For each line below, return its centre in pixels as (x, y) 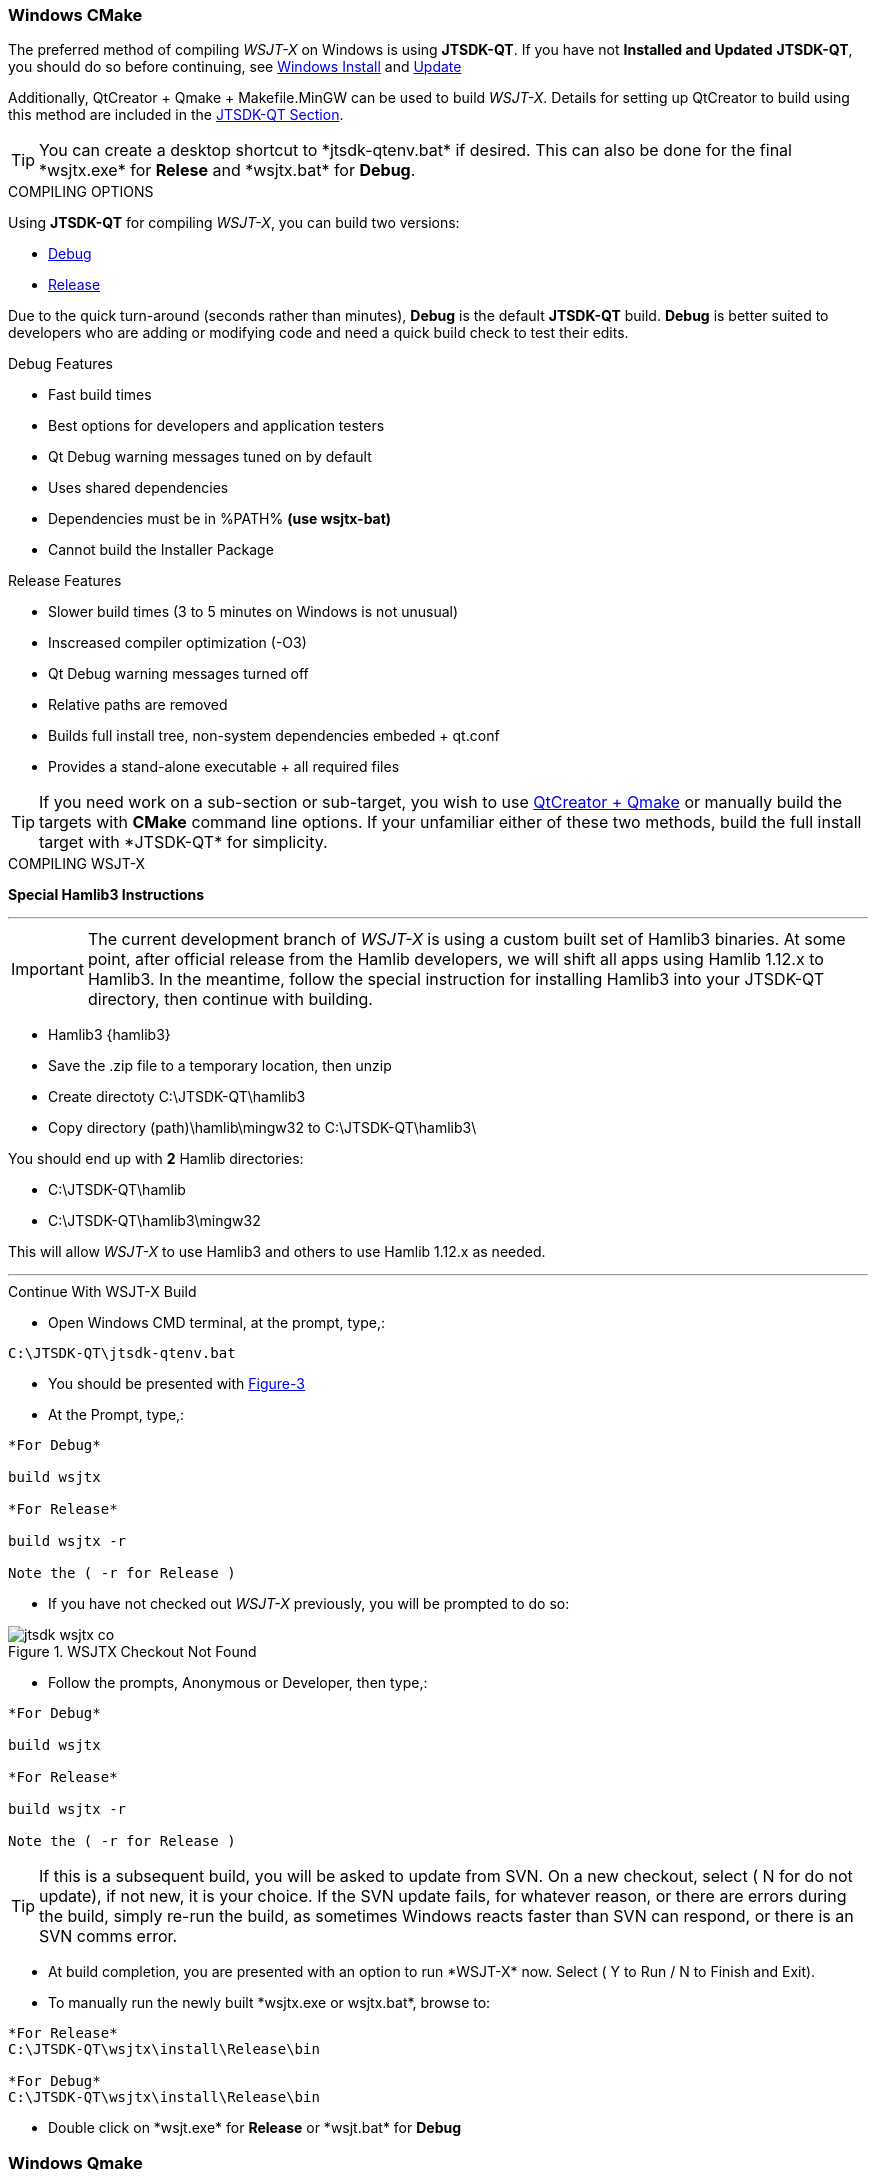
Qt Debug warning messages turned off (178, 674)
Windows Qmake (75, 2162)
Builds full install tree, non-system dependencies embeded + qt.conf (274, 736)
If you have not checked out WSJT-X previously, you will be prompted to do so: (309, 1604)
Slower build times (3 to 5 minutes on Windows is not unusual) (253, 612)
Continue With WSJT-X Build (102, 1292)
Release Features (65, 581)
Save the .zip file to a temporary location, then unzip (220, 1066)
